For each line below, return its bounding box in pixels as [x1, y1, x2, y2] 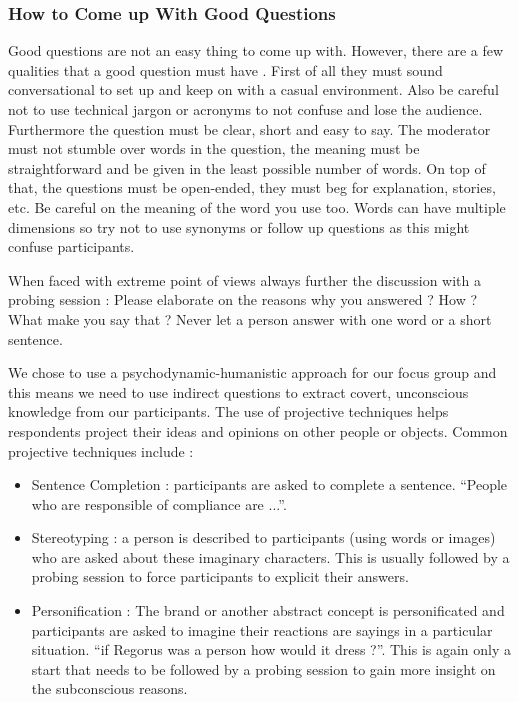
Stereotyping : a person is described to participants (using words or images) [31, 527, 496, 548]
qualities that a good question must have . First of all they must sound [8, 59, 443, 80]
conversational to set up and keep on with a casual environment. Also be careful [8, 79, 499, 100]
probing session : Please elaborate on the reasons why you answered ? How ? [8, 289, 478, 310]
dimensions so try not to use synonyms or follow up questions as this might [8, 216, 470, 237]
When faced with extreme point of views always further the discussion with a [8, 269, 481, 290]
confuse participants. [8, 236, 135, 257]
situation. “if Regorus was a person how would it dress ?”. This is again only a [31, 639, 512, 660]
